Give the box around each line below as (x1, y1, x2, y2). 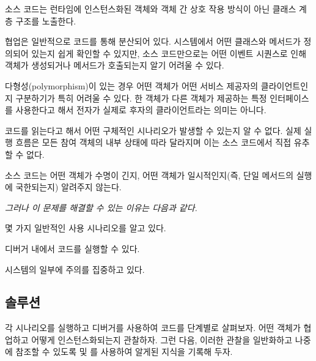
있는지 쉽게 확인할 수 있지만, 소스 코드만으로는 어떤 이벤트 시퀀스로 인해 (31, 47, 307, 59)
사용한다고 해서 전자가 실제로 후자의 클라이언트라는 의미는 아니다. (15, 103, 266, 116)
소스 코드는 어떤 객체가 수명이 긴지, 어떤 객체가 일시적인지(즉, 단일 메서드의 (5, 168, 294, 181)
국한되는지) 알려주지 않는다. (15, 180, 122, 193)
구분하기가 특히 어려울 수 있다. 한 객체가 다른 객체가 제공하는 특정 (15, 91, 267, 104)
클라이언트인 (260, 79, 309, 92)
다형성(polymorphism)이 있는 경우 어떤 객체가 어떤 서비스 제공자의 (5, 79, 259, 92)
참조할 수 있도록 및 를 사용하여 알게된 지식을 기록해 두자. (15, 345, 233, 358)
